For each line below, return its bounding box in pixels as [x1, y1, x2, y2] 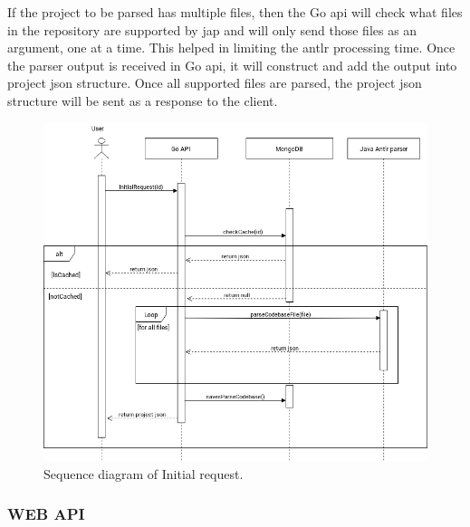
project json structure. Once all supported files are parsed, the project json [7, 73, 422, 92]
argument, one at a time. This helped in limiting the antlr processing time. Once [7, 38, 456, 57]
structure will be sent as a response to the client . [7, 91, 278, 110]
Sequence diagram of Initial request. [43, 464, 244, 483]
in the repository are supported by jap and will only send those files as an [7, 20, 417, 39]
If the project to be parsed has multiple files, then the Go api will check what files [7, 3, 463, 21]
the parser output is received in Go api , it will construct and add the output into [7, 55, 457, 74]
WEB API [7, 503, 85, 525]
